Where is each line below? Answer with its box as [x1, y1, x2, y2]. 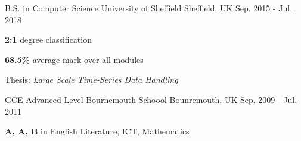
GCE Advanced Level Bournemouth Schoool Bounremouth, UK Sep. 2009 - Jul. [5, 93, 297, 105]
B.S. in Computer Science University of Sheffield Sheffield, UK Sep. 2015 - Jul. [5, 2, 293, 14]
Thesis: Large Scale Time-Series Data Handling [5, 73, 178, 86]
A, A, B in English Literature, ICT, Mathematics [5, 125, 190, 137]
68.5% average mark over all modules [5, 53, 144, 65]
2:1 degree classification [5, 33, 92, 46]
